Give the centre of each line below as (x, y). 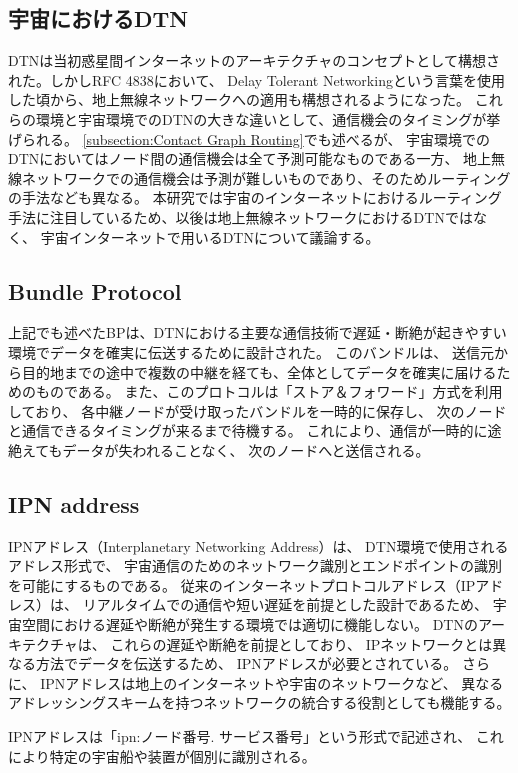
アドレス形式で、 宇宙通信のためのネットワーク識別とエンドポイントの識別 (255, 565)
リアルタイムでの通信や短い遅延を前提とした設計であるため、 (285, 604)
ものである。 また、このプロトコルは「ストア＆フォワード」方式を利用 (269, 391)
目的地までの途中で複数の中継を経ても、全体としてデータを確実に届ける (259, 371)
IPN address (74, 503)
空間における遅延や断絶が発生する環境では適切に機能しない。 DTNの (249, 624)
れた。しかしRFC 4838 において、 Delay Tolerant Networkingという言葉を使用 (256, 79)
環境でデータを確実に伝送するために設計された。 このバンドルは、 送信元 (251, 351)
